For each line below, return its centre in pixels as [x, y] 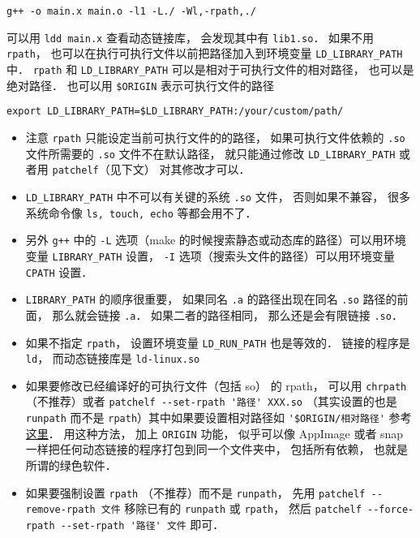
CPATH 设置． [59, 271]
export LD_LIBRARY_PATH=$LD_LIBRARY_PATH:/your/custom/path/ [175, 112]
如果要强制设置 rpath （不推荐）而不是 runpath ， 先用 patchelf [195, 492]
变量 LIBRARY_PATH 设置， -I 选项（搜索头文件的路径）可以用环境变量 [210, 255]
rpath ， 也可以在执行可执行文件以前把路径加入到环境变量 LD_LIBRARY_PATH [205, 53]
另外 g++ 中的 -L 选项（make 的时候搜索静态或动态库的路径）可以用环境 [216, 240]
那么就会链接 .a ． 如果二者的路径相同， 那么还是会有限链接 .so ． [227, 314]
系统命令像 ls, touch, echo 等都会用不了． [141, 212]
